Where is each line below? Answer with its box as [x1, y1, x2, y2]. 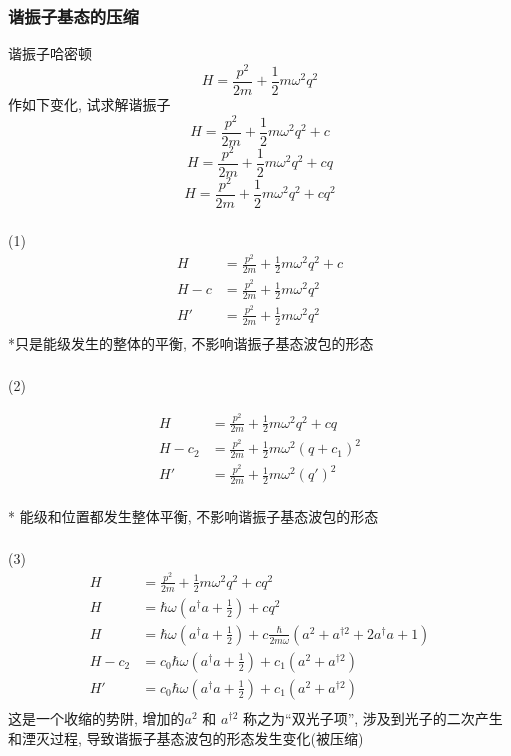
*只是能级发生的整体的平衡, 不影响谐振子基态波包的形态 [8, 332, 374, 353]
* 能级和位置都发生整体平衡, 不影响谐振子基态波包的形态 [8, 505, 379, 526]
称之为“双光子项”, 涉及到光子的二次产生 [243, 707, 503, 728]
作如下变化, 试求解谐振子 [8, 93, 171, 114]
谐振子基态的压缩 [8, 3, 139, 28]
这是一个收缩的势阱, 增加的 [8, 707, 185, 728]
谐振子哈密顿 [8, 43, 92, 64]
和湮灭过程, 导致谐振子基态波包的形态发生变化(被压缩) [8, 727, 364, 748]
